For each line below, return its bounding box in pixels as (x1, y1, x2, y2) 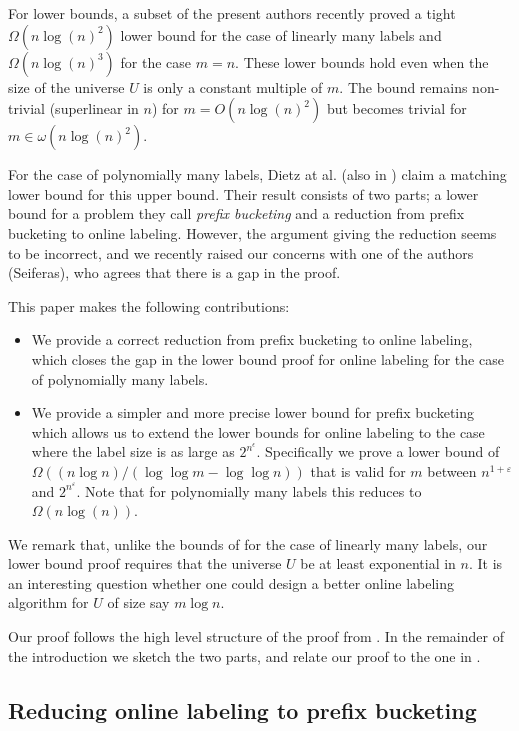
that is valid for (310, 460, 406, 481)
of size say (107, 592, 170, 613)
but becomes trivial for (326, 98, 467, 119)
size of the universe (8, 76, 125, 97)
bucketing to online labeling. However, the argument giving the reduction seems (8, 222, 497, 243)
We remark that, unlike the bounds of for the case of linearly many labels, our (8, 533, 488, 554)
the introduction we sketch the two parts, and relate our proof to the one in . (8, 645, 481, 666)
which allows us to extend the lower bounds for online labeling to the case (31, 421, 485, 442)
